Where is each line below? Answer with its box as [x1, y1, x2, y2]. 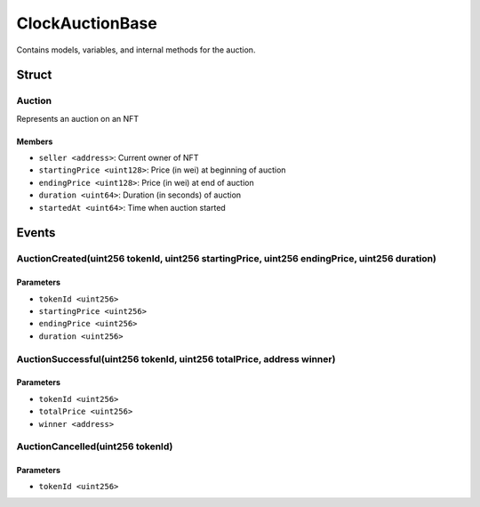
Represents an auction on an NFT [16, 113, 140, 124]
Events [16, 225, 56, 240]
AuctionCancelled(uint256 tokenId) [16, 440, 173, 453]
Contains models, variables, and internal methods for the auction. [16, 44, 256, 55]
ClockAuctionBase [16, 13, 157, 33]
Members [16, 136, 53, 147]
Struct [16, 68, 52, 83]
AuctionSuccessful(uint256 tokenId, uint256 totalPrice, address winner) [16, 352, 336, 365]
